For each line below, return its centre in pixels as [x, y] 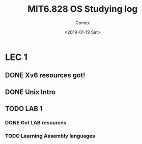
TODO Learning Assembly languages [50, 136]
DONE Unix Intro [30, 92]
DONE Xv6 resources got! [45, 75]
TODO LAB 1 [24, 109]
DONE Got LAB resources [36, 123]
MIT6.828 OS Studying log [83, 9]
